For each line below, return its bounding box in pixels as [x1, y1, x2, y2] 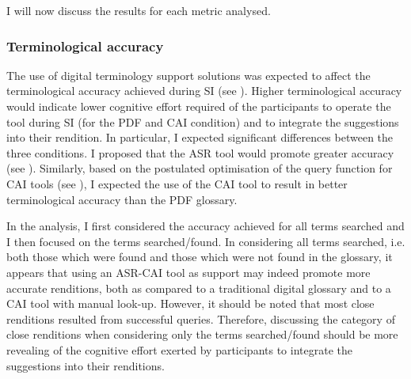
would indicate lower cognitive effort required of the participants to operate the [6, 98, 391, 114]
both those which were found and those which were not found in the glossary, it [6, 248, 393, 265]
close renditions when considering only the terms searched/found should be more [6, 326, 398, 343]
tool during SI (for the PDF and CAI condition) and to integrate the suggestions [6, 113, 399, 130]
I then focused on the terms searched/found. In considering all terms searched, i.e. [6, 233, 405, 249]
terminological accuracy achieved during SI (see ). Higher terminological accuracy [6, 82, 402, 99]
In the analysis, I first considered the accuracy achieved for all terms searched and [6, 218, 405, 234]
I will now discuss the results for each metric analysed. [6, 2, 271, 18]
